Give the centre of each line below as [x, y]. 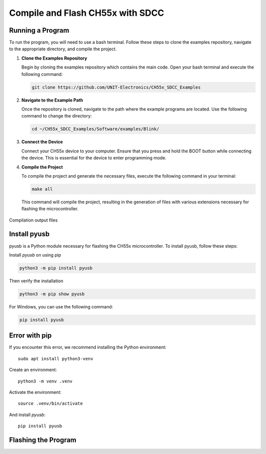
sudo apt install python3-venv [56, 359]
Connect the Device [42, 142]
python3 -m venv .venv [45, 381]
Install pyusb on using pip [35, 255]
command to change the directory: [57, 116]
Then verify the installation [36, 281]
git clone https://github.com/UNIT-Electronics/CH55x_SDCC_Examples [116, 87]
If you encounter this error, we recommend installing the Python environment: [88, 347]
